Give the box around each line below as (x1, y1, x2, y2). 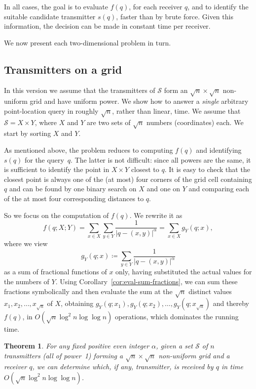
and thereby (213, 298, 249, 308)
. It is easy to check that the (164, 164, 250, 174)
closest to (131, 164, 159, 174)
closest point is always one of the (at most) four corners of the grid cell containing (4, 173, 252, 184)
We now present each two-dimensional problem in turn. (4, 37, 171, 47)
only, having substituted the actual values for (115, 266, 252, 277)
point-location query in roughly (4, 105, 99, 116)
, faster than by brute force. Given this (116, 11, 233, 21)
